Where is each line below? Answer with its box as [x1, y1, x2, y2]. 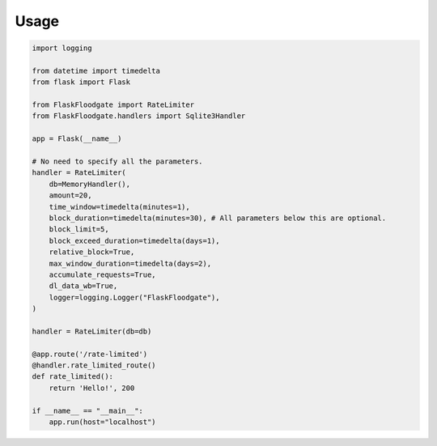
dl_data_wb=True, [49, 282, 118, 291]
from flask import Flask [32, 78, 131, 87]
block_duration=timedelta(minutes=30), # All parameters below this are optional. [49, 214, 387, 223]
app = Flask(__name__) [32, 134, 122, 143]
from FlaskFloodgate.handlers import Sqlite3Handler [32, 112, 246, 121]
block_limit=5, [49, 225, 109, 234]
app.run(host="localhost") [49, 418, 157, 427]
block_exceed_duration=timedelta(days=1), [49, 236, 220, 245]
